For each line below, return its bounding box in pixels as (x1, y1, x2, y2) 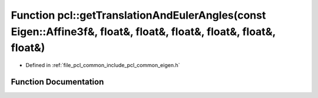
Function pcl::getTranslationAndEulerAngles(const (11, 9, 266, 22)
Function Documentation (11, 76, 104, 87)
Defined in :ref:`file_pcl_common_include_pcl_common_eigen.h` (25, 62, 180, 69)
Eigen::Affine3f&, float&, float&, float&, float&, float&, (11, 25, 276, 38)
